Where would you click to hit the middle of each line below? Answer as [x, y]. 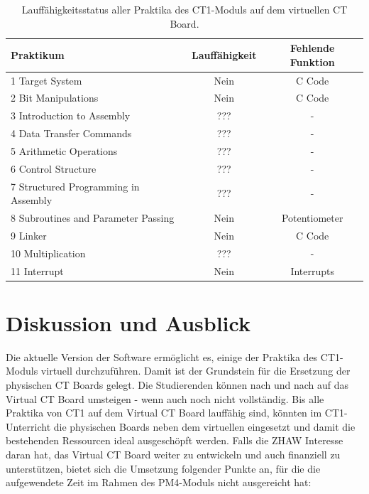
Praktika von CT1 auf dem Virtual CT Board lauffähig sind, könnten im [164, 413]
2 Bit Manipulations [55, 98]
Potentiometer [312, 218]
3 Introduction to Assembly [71, 116]
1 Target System [46, 80]
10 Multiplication [48, 253]
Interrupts [313, 270]
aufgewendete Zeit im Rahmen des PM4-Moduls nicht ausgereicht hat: [159, 482]
